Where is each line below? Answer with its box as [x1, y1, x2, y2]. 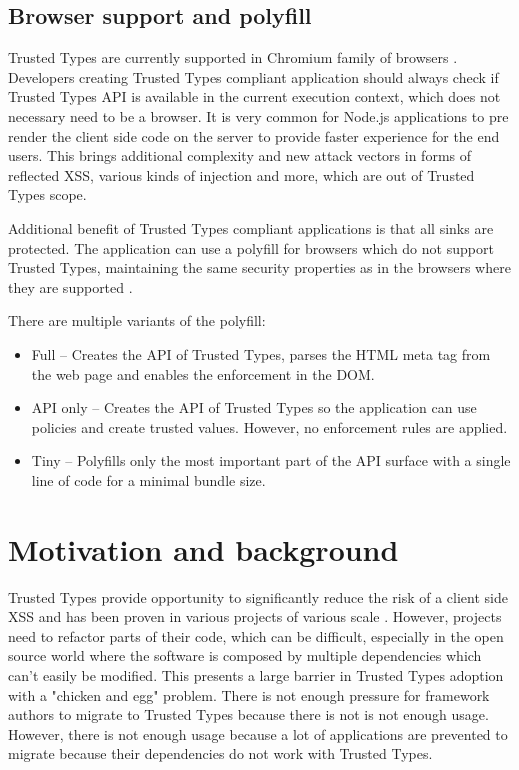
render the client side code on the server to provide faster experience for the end [8, 125, 500, 146]
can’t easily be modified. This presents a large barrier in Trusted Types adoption [8, 664, 504, 685]
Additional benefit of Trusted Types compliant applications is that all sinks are [8, 217, 494, 238]
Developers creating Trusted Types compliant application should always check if [8, 66, 499, 87]
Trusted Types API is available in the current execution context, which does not [8, 86, 501, 107]
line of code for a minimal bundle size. [31, 469, 266, 490]
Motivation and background [8, 528, 399, 569]
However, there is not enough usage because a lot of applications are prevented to [8, 723, 508, 744]
